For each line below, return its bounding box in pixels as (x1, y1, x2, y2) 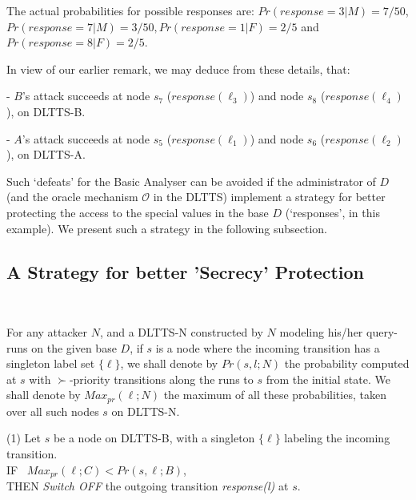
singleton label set (6, 355, 95, 372)
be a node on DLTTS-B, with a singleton (53, 429, 255, 446)
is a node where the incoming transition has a (155, 339, 380, 356)
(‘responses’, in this (285, 204, 380, 220)
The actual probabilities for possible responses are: (6, 2, 254, 18)
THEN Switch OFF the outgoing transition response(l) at (6, 477, 289, 494)
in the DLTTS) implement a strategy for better (153, 188, 386, 205)
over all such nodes (6, 402, 99, 419)
